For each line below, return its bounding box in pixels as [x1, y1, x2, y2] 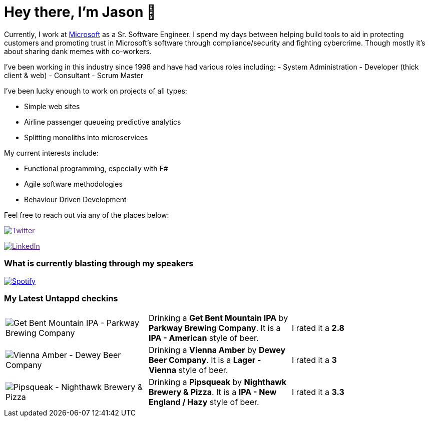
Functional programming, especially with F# [24, 164, 168, 173]
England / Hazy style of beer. [148, 397, 259, 407]
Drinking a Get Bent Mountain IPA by [148, 313, 288, 323]
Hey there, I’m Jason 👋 [4, 4, 156, 21]
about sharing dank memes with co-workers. [4, 47, 152, 56]
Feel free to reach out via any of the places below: [4, 210, 169, 219]
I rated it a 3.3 [291, 387, 344, 397]
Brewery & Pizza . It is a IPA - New [148, 387, 277, 397]
